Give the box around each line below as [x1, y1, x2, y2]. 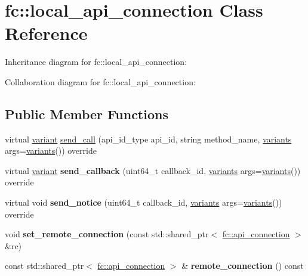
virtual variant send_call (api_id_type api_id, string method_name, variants [5, 132, 292, 145]
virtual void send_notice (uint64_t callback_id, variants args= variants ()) [5, 196, 282, 209]
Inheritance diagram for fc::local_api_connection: [5, 55, 187, 68]
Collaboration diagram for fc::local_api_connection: [5, 75, 196, 88]
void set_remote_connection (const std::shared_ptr [5, 228, 209, 240]
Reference [5, 21, 88, 45]
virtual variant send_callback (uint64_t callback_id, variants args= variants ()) [5, 164, 301, 176]
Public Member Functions [5, 104, 168, 123]
